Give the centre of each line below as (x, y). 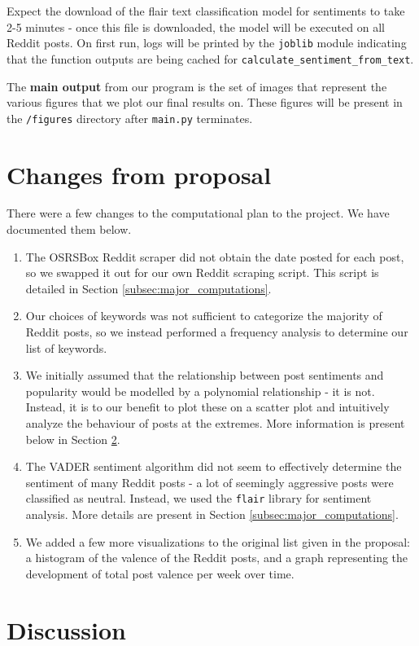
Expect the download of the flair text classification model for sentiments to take (206, 11)
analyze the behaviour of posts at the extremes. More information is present (215, 423)
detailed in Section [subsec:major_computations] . (148, 288)
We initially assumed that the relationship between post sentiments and (205, 375)
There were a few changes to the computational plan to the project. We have (198, 213)
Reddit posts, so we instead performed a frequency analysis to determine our (217, 332)
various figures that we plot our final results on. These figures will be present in (205, 102)
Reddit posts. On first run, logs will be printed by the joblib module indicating (207, 43)
